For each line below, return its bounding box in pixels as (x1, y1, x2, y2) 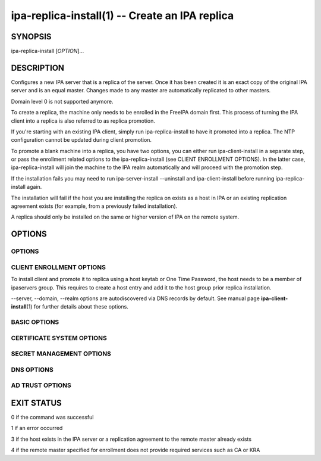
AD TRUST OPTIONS (11, 381, 71, 390)
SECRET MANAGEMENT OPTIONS (11, 350, 111, 358)
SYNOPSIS (11, 32, 52, 42)
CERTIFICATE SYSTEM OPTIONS (11, 334, 107, 342)
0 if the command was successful (11, 414, 94, 421)
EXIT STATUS (11, 398, 62, 408)
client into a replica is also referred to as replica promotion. (11, 117, 156, 124)
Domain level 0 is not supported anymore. (11, 98, 114, 105)
